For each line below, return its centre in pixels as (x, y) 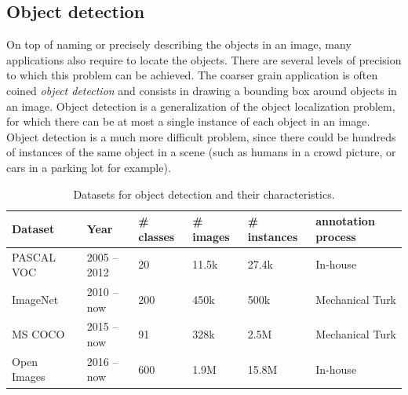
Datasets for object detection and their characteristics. (204, 194)
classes (157, 236)
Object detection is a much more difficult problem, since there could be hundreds (201, 136)
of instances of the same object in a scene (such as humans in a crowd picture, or (201, 152)
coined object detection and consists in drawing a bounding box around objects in (202, 90)
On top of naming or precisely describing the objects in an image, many (179, 44)
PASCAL (34, 256)
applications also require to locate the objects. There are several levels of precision (204, 59)
